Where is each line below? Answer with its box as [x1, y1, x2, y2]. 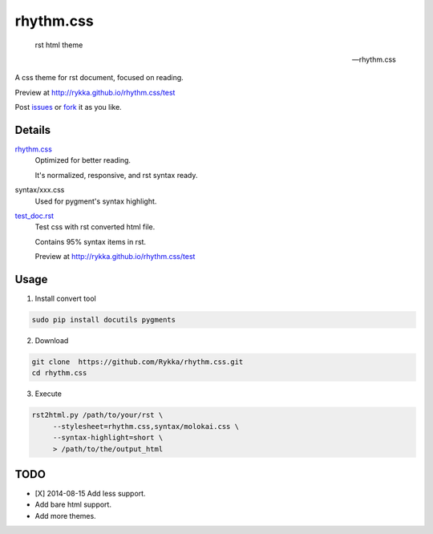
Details [14, 123, 51, 136]
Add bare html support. [34, 500, 112, 509]
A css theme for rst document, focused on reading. [14, 73, 184, 83]
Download [34, 336, 69, 346]
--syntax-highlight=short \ [52, 433, 164, 443]
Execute [34, 389, 62, 398]
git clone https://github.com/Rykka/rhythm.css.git [31, 358, 244, 366]
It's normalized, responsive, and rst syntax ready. [34, 170, 198, 180]
